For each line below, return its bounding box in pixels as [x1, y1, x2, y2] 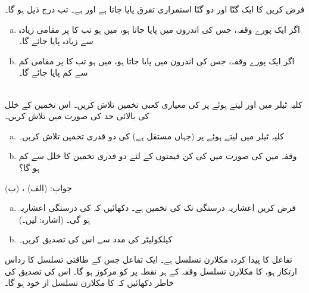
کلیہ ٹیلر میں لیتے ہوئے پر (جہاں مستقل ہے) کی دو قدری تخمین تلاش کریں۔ [18, 129, 284, 142]
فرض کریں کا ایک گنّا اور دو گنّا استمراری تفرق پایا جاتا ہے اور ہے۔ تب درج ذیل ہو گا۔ [5, 3, 305, 15]
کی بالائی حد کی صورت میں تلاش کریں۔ [5, 110, 149, 122]
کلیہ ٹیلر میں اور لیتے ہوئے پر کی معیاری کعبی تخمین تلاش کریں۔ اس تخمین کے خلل [5, 98, 302, 110]
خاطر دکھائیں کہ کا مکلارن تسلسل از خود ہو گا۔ [5, 276, 174, 289]
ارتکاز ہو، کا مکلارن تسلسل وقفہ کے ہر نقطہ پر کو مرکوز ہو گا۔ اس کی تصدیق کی [5, 264, 297, 277]
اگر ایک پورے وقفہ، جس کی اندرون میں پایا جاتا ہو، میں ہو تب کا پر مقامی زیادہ [18, 23, 300, 35]
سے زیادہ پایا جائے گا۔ [18, 35, 93, 47]
